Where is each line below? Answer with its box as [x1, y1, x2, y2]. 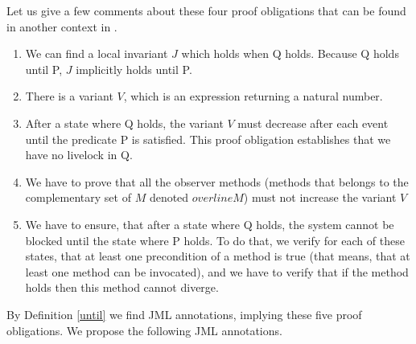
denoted [149, 189, 189, 206]
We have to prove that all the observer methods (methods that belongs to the [25, 173, 409, 190]
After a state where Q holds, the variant [25, 114, 224, 131]
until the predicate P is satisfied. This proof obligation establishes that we [25, 130, 391, 147]
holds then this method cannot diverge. [25, 279, 219, 296]
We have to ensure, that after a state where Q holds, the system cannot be [25, 215, 394, 232]
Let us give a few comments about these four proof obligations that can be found [6, 2, 406, 18]
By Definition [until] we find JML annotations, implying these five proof [6, 305, 362, 322]
